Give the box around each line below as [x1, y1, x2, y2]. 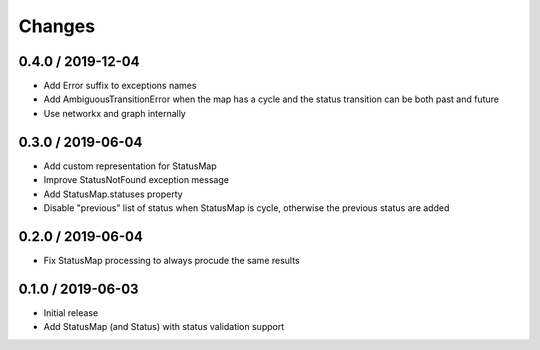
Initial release [43, 306, 99, 319]
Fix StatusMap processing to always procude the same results [43, 254, 300, 266]
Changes [18, 15, 95, 37]
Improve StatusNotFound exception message [43, 174, 230, 186]
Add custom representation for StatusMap [43, 160, 217, 172]
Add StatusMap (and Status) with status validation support [43, 321, 285, 333]
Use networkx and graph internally [43, 107, 187, 119]
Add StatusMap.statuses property [43, 188, 184, 200]
